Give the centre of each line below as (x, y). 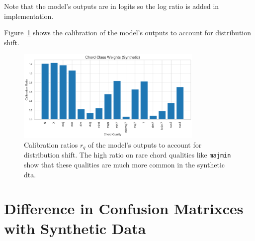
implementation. (29, 16)
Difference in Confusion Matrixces (124, 208)
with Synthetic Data (75, 228)
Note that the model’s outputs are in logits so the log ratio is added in (112, 6)
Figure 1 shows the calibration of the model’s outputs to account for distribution (128, 33)
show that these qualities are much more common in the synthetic (124, 165)
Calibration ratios (51, 144)
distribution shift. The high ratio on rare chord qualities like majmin (127, 155)
